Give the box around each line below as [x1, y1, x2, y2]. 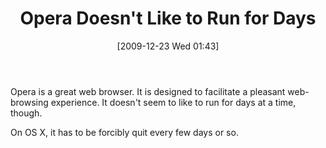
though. [10, 107, 43, 119]
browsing [10, 96, 49, 108]
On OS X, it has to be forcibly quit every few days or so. [10, 126, 239, 138]
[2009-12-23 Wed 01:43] [116, 40, 220, 52]
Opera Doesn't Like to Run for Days [19, 7, 317, 30]
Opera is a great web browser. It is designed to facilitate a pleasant [10, 85, 286, 97]
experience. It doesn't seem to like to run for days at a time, [50, 96, 297, 108]
